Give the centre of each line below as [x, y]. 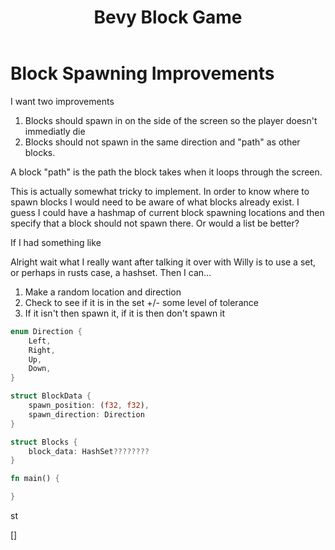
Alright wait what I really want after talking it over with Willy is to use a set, [163, 262]
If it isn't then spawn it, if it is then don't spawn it [125, 313]
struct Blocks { [44, 442]
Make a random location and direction [103, 292]
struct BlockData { [51, 396]
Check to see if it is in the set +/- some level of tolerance [141, 302]
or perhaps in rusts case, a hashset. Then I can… [111, 272]
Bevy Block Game [168, 17]
